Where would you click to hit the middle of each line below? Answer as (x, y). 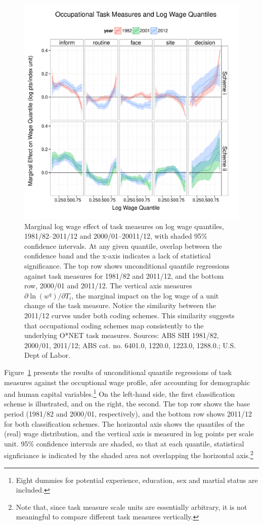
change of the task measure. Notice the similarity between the (120, 305)
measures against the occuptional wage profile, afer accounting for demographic (127, 382)
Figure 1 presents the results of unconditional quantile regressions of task (118, 372)
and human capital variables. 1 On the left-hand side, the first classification (120, 393)
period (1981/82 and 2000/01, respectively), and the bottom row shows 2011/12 (128, 413)
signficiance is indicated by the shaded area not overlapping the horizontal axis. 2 (129, 454)
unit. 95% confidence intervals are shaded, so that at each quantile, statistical (124, 443)
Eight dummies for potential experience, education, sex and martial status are (137, 480)
